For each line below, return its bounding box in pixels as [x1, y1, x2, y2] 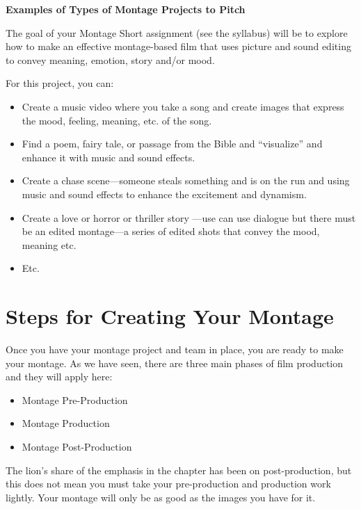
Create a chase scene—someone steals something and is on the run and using [22, 173, 350, 188]
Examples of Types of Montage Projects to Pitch [6, 2, 246, 16]
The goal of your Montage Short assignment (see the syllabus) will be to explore [6, 25, 348, 40]
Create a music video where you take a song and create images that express [22, 99, 344, 113]
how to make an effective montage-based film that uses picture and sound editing [6, 39, 351, 54]
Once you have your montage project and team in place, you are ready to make [6, 342, 344, 357]
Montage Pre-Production [22, 392, 128, 407]
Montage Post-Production [22, 439, 132, 453]
